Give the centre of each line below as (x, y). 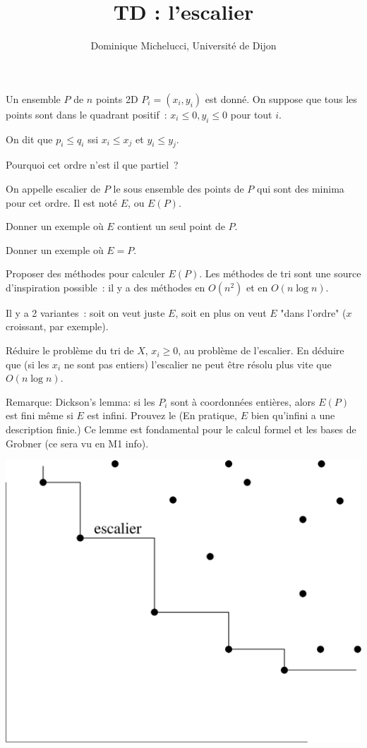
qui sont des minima (300, 188)
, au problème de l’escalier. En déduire (261, 350)
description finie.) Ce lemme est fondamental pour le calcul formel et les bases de (181, 429)
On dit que (29, 139)
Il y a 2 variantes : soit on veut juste (85, 312)
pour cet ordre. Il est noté (62, 202)
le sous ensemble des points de (179, 188)
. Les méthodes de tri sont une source (280, 273)
